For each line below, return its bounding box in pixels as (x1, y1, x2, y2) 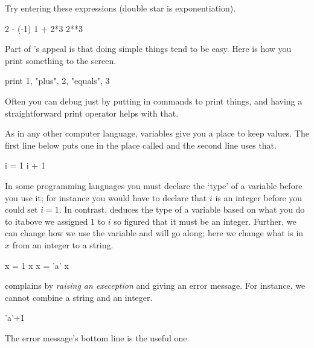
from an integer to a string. (12, 238, 114, 251)
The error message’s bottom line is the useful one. (5, 331, 190, 344)
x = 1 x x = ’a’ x (5, 259, 69, 271)
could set (5, 203, 38, 216)
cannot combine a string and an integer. (5, 291, 153, 303)
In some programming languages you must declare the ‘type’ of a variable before (5, 179, 303, 192)
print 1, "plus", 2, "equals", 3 (5, 74, 110, 87)
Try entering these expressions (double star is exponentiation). (5, 2, 236, 14)
